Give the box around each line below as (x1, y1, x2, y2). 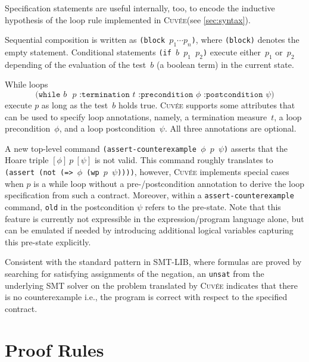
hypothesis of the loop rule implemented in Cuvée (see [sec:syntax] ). (5, 13, 251, 26)
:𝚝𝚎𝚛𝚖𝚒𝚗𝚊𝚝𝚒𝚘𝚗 (79, 90, 130, 99)
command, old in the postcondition (5, 200, 135, 213)
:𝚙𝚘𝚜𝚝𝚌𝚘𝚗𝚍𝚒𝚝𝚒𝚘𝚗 (204, 90, 263, 99)
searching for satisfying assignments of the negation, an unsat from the (5, 267, 264, 279)
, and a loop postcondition (59, 122, 155, 135)
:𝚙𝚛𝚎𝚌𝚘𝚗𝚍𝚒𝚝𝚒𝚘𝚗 (138, 90, 193, 99)
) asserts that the (224, 142, 288, 154)
